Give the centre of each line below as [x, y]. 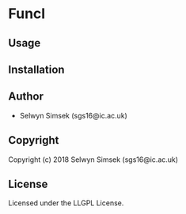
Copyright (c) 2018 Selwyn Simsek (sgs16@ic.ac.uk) [93, 160]
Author [26, 97]
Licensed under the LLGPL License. [66, 203]
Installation [36, 69]
